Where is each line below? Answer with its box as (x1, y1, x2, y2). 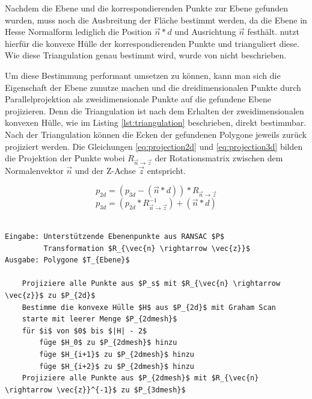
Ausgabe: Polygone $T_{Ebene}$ (5, 256, 130, 265)
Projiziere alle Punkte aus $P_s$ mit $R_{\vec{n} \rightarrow (22, 279, 281, 288)
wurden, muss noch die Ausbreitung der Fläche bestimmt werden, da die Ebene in (5, 13, 307, 26)
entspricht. (147, 164, 186, 176)
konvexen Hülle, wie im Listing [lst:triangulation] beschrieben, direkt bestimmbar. (5, 116, 307, 129)
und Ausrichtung (174, 25, 236, 38)
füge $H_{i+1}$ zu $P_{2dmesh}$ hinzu (39, 350, 194, 359)
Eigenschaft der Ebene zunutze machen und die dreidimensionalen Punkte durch (5, 81, 301, 93)
